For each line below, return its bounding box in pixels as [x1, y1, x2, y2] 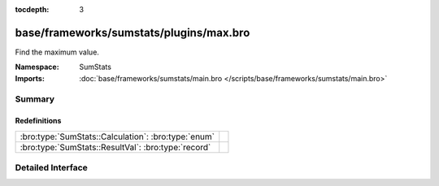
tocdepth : [15, 5, 50, 14]
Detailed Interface [15, 162, 89, 174]
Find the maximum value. [15, 47, 99, 57]
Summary [15, 93, 55, 105]
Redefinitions [15, 116, 62, 126]
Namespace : [15, 62, 60, 72]
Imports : [15, 73, 45, 83]
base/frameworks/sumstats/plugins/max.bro [15, 25, 250, 40]
